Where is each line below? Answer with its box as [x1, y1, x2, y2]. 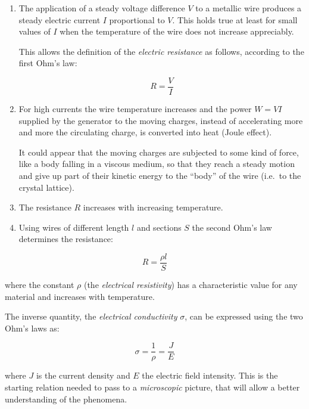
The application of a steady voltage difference [18, 2, 185, 14]
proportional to [109, 13, 165, 26]
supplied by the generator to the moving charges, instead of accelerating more [18, 114, 303, 126]
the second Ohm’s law [192, 221, 272, 233]
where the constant [5, 278, 74, 291]
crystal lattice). [18, 181, 74, 193]
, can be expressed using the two [185, 310, 303, 323]
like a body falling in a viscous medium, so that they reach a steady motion [18, 157, 295, 170]
